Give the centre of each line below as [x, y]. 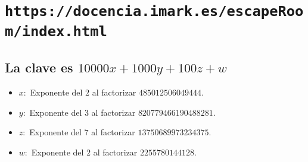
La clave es [39, 67]
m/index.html [56, 31]
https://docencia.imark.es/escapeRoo [154, 12]
